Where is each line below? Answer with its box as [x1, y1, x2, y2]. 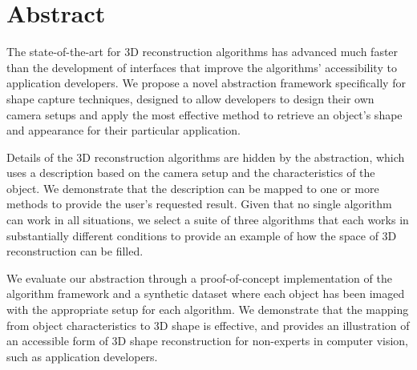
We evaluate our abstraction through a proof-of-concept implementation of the [6, 269, 392, 286]
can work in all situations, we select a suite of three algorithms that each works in [6, 211, 409, 228]
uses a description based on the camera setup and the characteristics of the [6, 164, 375, 181]
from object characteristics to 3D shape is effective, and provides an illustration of [6, 316, 410, 333]
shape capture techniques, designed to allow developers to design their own [6, 90, 374, 107]
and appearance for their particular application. [6, 122, 241, 139]
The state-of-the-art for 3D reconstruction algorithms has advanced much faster [6, 43, 399, 60]
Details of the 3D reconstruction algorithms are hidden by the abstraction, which [6, 148, 405, 165]
